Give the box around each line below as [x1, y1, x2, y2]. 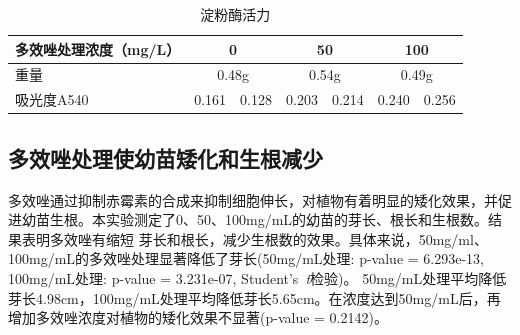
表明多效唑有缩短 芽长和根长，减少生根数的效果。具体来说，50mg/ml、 [21, 228, 488, 249]
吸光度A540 [15, 89, 89, 110]
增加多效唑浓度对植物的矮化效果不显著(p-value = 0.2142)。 [8, 307, 388, 328]
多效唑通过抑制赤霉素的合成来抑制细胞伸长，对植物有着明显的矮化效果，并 [8, 189, 498, 210]
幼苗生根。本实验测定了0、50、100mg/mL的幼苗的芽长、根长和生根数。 [21, 209, 489, 230]
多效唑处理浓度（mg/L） [15, 38, 181, 59]
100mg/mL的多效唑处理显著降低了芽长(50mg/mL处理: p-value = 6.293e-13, [8, 248, 484, 269]
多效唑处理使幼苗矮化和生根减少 [8, 142, 323, 173]
